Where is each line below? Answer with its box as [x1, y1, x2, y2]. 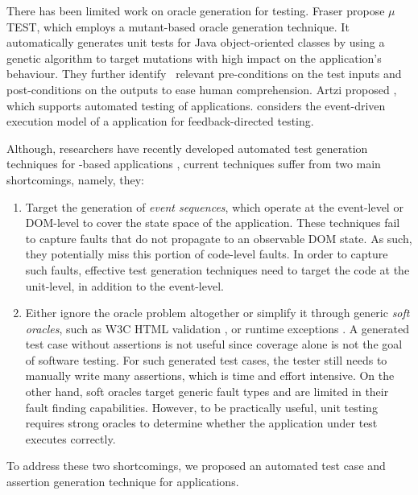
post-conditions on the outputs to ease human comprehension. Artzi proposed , [6, 80, 397, 97]
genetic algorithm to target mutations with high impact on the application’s [6, 49, 382, 66]
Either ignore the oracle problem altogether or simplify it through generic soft [25, 304, 410, 321]
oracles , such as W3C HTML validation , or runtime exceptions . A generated [25, 320, 410, 336]
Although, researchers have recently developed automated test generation [6, 139, 368, 156]
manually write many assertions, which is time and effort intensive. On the [25, 367, 395, 384]
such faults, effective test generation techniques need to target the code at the [25, 261, 410, 278]
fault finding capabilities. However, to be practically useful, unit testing [25, 398, 378, 415]
